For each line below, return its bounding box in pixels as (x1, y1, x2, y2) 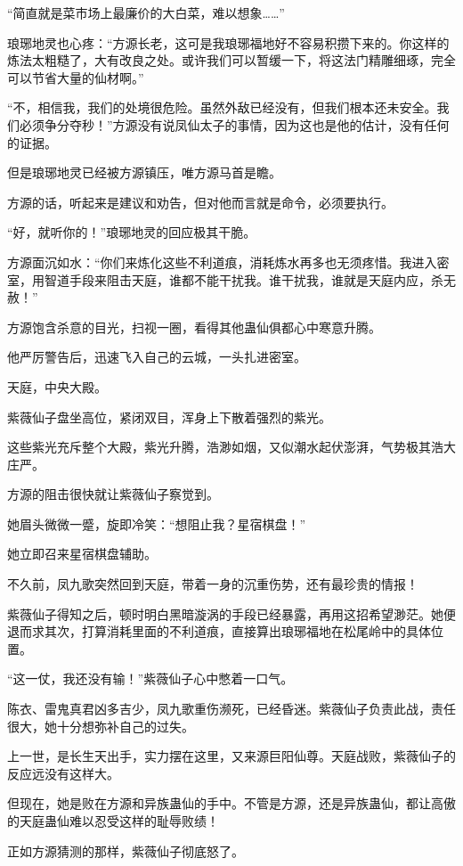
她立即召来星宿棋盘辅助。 (7, 544, 157, 563)
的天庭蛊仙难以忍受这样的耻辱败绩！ (7, 812, 219, 829)
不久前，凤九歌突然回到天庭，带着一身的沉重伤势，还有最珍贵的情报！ (7, 575, 418, 593)
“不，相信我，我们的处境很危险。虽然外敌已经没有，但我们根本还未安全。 (7, 98, 437, 117)
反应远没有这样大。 (7, 764, 119, 782)
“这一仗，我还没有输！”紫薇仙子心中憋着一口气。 (7, 669, 294, 688)
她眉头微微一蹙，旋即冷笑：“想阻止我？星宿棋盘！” (7, 514, 306, 533)
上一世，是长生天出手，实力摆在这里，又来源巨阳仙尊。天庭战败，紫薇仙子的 (7, 747, 456, 765)
